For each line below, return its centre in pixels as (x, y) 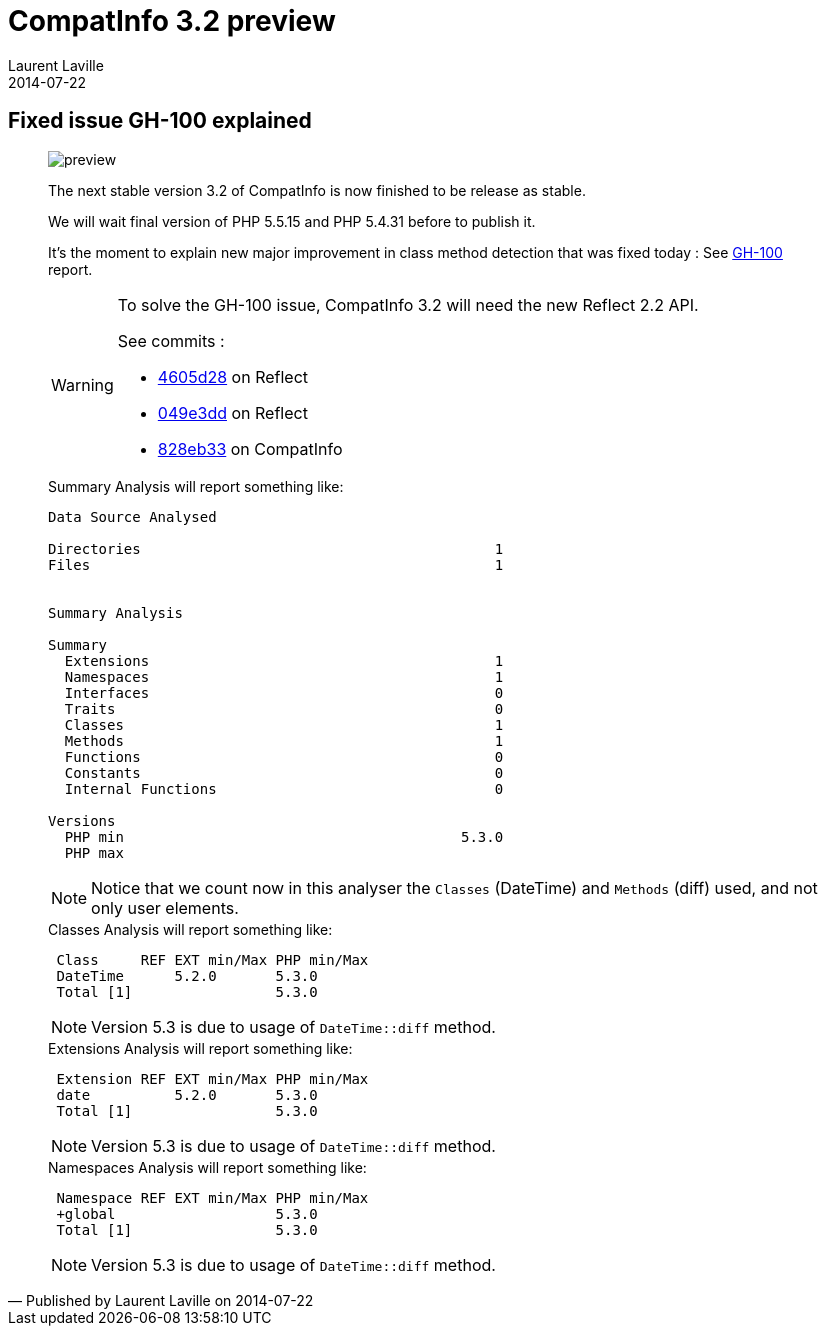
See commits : (171, 340)
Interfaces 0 (284, 692)
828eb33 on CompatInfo (250, 448)
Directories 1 (276, 548)
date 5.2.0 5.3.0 (187, 1094)
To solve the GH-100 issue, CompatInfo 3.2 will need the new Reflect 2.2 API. (408, 304)
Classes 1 (284, 724)
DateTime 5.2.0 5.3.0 (187, 975)
